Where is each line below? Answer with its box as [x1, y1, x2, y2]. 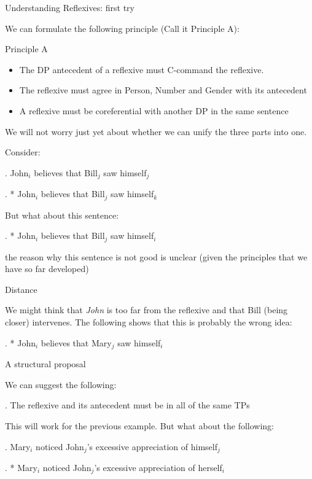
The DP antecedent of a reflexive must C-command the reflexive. [19, 63, 264, 76]
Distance [5, 282, 37, 295]
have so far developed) [5, 262, 89, 275]
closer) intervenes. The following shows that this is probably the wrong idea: [5, 316, 292, 329]
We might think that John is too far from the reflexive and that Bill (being [5, 303, 288, 316]
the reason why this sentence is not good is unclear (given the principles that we [5, 250, 308, 263]
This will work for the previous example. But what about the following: [5, 419, 274, 432]
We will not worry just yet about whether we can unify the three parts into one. [5, 125, 307, 138]
